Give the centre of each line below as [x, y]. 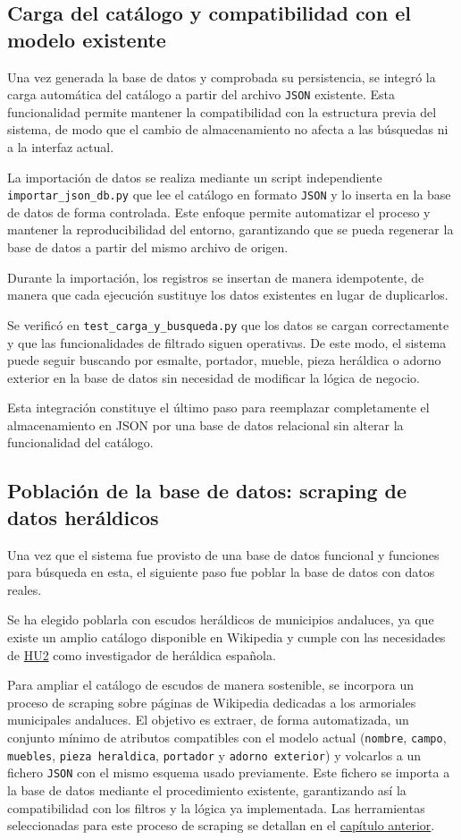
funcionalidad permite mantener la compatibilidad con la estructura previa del [222, 111]
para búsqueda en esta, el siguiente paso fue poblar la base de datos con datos [221, 572]
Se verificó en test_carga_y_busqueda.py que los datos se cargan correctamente [228, 324]
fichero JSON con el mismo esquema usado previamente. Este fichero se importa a [229, 772]
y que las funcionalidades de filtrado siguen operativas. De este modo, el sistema [227, 342]
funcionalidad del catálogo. [80, 442]
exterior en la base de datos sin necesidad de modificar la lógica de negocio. [214, 377]
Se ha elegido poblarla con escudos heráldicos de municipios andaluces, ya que [221, 619]
